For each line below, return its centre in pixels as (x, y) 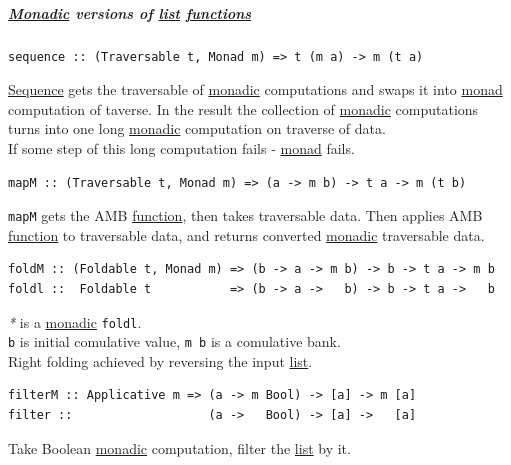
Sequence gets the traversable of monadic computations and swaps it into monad (255, 89)
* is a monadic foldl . (75, 321)
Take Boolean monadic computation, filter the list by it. (179, 447)
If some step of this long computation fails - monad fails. (181, 147)
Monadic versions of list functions (130, 12)
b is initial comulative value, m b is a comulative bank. (174, 341)
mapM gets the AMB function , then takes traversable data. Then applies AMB (245, 215)
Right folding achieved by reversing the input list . (160, 360)
